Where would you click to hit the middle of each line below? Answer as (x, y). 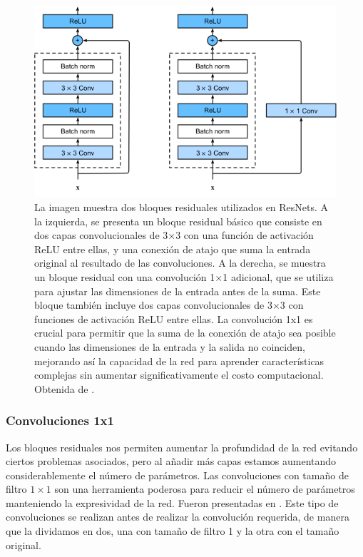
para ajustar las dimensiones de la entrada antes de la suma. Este (178, 291)
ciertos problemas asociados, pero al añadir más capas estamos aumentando (171, 461)
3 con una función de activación (245, 235)
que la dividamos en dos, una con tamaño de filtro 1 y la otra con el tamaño (173, 531)
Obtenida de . (65, 388)
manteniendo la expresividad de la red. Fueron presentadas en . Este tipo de (172, 502)
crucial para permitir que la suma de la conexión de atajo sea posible (185, 333)
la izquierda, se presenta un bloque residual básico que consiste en (178, 221)
